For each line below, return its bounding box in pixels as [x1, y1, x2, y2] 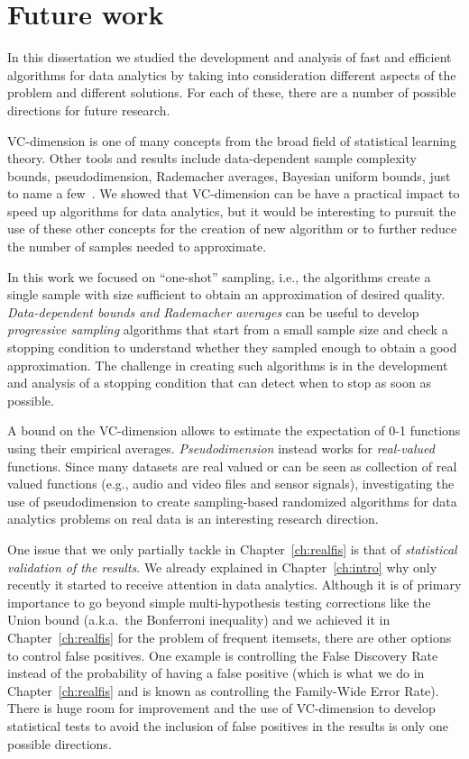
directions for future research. [7, 100, 170, 119]
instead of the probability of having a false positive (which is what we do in [7, 663, 425, 682]
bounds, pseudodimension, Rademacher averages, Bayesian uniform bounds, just [7, 166, 451, 185]
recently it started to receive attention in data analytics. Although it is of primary [7, 575, 462, 594]
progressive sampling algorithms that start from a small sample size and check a [7, 320, 448, 339]
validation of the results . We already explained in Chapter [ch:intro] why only [7, 557, 437, 576]
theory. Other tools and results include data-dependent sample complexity [7, 149, 417, 168]
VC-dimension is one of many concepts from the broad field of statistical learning [7, 131, 456, 150]
